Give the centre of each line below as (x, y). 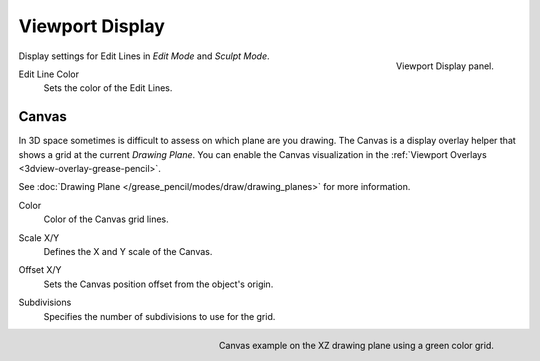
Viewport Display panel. (444, 66)
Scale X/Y (39, 237)
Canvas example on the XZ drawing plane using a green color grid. (356, 345)
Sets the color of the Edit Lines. (108, 88)
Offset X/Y (40, 270)
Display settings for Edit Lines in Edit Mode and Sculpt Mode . (144, 56)
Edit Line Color (49, 74)
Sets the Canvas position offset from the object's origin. (158, 284)
